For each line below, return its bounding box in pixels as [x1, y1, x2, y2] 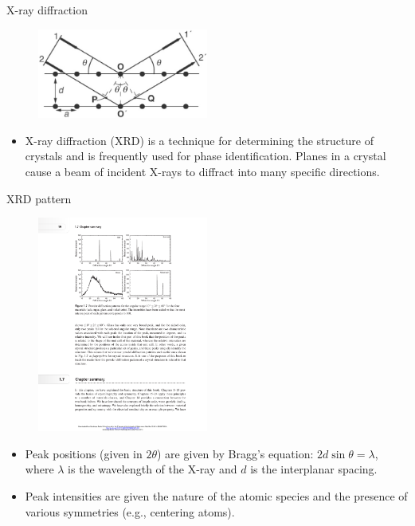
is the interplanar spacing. [250, 461, 378, 477]
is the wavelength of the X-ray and [68, 461, 237, 477]
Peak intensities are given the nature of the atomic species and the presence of [25, 488, 408, 504]
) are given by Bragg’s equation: [157, 445, 314, 461]
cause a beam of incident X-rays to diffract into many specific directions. [25, 163, 380, 180]
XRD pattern [6, 190, 72, 206]
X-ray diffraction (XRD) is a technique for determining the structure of [25, 131, 374, 148]
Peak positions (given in [25, 445, 143, 461]
